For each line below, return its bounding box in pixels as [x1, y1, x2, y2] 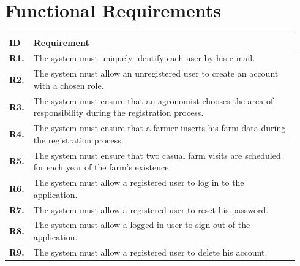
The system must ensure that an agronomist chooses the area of [33, 94, 274, 107]
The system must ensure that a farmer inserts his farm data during [33, 121, 286, 134]
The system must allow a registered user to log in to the [33, 176, 244, 189]
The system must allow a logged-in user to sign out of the [33, 218, 250, 231]
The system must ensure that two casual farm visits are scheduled [33, 148, 281, 161]
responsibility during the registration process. [33, 106, 204, 119]
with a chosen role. [33, 78, 104, 91]
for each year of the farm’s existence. [33, 161, 171, 173]
